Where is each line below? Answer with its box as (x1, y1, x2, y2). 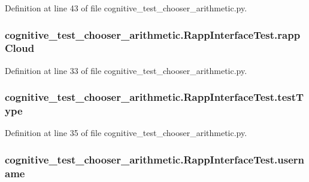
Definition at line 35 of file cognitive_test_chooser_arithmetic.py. (5, 127, 247, 139)
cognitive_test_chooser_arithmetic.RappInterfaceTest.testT (5, 90, 304, 104)
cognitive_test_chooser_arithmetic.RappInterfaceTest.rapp (5, 27, 301, 42)
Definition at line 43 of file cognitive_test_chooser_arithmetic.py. (5, 2, 247, 14)
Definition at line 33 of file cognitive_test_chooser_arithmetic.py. (5, 64, 247, 76)
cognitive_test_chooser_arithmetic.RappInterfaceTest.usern (5, 152, 305, 166)
